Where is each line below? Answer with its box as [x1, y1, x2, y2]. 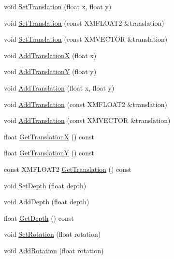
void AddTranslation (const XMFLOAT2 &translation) [4, 99, 167, 109]
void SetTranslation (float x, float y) [4, 1, 112, 11]
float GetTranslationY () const [4, 148, 94, 158]
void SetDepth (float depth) [4, 180, 87, 190]
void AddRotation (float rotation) [4, 245, 104, 255]
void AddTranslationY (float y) [4, 66, 97, 76]
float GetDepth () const [4, 213, 74, 223]
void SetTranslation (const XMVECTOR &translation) [4, 34, 168, 44]
